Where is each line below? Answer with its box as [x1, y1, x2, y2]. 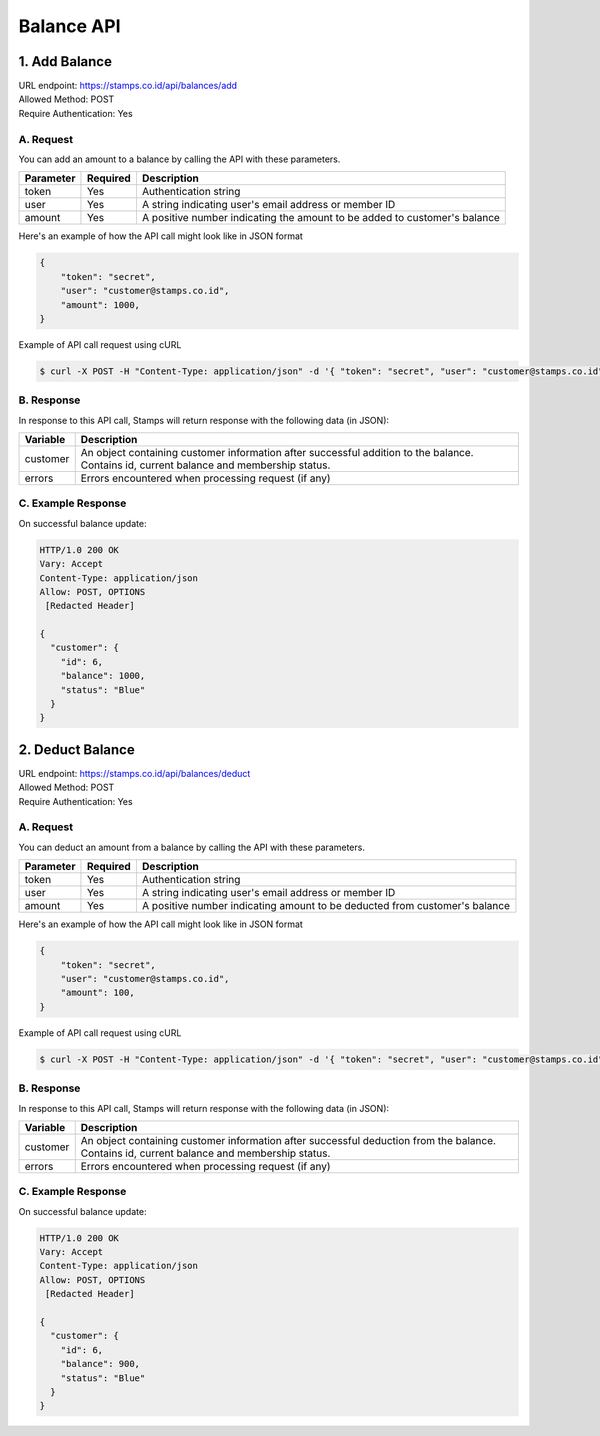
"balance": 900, [60, 1358, 140, 1370]
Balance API [18, 15, 121, 37]
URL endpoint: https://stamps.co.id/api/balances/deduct [18, 767, 251, 779]
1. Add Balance [18, 53, 112, 70]
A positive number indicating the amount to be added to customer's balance [141, 211, 500, 225]
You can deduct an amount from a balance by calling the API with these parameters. [18, 841, 365, 853]
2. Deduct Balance [18, 741, 135, 758]
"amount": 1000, [60, 299, 140, 310]
